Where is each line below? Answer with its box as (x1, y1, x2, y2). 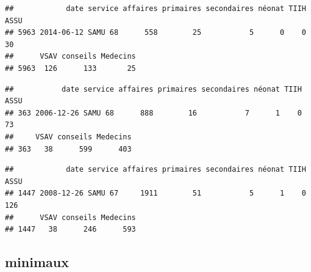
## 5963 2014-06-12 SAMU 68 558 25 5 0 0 (5, 28, 306, 37)
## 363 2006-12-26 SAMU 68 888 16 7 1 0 (5, 108, 302, 117)
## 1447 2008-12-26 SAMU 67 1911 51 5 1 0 (5, 189, 306, 198)
